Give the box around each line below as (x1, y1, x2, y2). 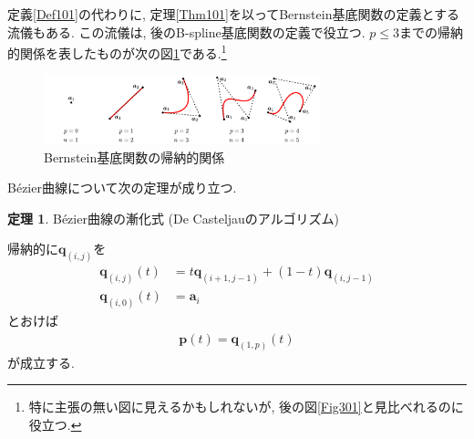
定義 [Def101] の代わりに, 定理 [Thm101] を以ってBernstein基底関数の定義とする (7, 5, 460, 23)
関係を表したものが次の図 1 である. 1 (19, 41, 227, 62)
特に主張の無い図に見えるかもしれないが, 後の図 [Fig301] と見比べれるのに (28, 397, 464, 416)
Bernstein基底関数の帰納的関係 (44, 147, 225, 166)
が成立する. (7, 352, 75, 371)
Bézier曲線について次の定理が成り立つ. (7, 178, 237, 197)
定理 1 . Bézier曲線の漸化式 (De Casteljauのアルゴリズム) (7, 208, 339, 227)
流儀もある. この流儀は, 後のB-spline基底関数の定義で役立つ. (7, 22, 366, 41)
